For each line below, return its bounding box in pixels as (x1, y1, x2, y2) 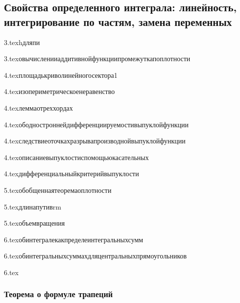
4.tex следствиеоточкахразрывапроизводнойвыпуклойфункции (4, 136, 186, 146)
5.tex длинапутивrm (4, 201, 61, 211)
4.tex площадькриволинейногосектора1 (4, 70, 118, 80)
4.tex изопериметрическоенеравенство (4, 86, 115, 96)
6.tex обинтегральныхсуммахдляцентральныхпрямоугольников (4, 251, 187, 261)
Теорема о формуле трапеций (4, 288, 113, 300)
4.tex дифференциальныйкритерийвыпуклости (4, 168, 139, 179)
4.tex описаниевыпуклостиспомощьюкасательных (4, 152, 149, 162)
